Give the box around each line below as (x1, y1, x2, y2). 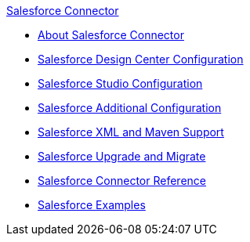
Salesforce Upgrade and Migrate (38, 150, 206, 163)
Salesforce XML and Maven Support (38, 125, 224, 139)
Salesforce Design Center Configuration (38, 52, 244, 66)
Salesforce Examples (38, 198, 146, 211)
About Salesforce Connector (38, 28, 184, 42)
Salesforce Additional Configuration (38, 101, 222, 114)
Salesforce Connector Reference (38, 174, 206, 187)
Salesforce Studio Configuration (38, 77, 203, 90)
